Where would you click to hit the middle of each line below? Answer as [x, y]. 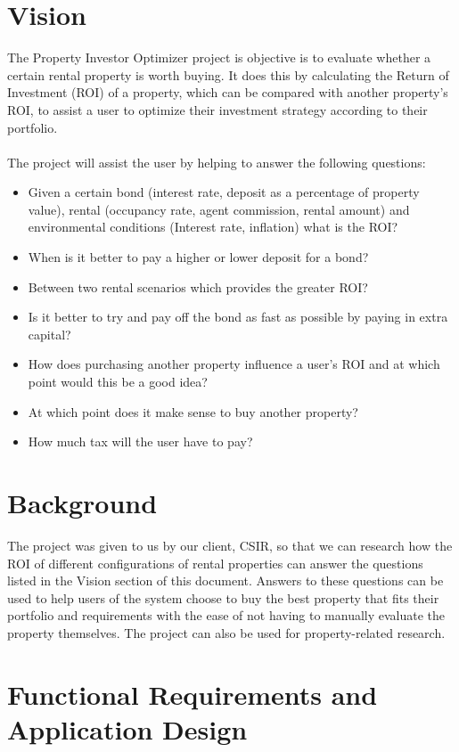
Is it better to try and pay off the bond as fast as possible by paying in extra [238, 317]
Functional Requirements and [193, 694]
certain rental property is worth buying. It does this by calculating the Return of [228, 74]
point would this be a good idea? [118, 382]
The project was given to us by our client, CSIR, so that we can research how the [230, 545]
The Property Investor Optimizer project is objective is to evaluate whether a [219, 57]
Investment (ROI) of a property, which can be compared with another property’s [228, 92]
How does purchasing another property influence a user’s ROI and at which [234, 364]
